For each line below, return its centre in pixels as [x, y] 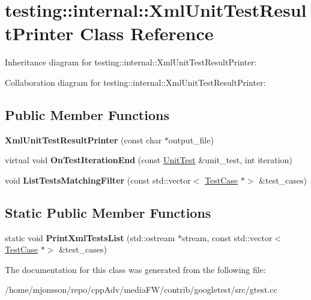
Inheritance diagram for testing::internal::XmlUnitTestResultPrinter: [131, 62]
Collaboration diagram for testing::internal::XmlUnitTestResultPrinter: [135, 82]
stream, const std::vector [227, 237]
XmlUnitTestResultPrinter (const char [83, 139]
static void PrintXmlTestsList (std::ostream [90, 237]
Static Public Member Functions [108, 212]
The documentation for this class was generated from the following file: [135, 269]
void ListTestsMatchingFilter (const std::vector [98, 180]
